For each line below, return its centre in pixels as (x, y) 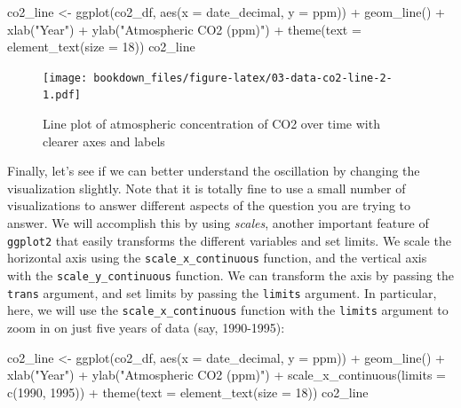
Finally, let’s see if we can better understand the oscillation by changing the (214, 171)
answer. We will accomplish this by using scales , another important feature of (218, 223)
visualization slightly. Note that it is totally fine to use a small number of (207, 188)
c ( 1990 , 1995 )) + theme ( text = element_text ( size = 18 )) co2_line (188, 392)
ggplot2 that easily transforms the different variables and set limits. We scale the (229, 240)
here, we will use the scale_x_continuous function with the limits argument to (228, 310)
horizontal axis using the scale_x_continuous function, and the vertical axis (217, 258)
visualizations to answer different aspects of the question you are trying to (209, 205)
